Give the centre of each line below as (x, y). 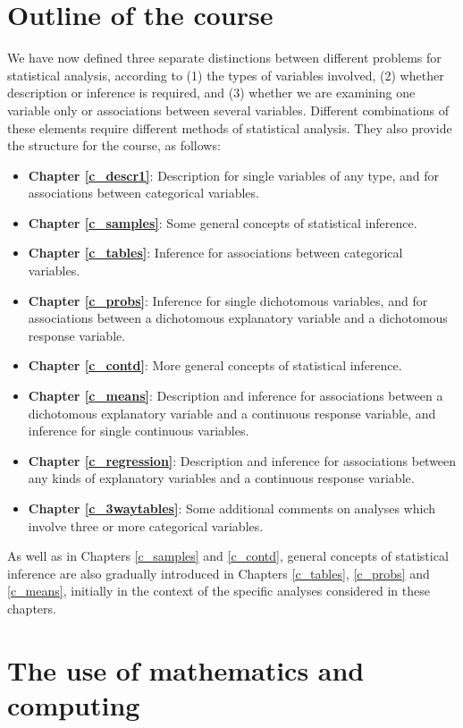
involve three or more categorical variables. (146, 525)
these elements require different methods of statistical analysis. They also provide (230, 127)
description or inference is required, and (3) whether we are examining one (211, 93)
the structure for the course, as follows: (114, 145)
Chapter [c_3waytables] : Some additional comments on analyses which (231, 508)
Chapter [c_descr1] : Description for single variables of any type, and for (233, 175)
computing (74, 704)
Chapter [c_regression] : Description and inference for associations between (242, 460)
